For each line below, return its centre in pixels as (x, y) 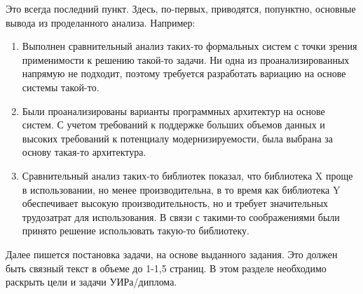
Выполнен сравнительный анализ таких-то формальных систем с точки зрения (190, 46)
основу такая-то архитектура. (84, 152)
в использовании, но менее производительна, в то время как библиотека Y (181, 189)
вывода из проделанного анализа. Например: (101, 22)
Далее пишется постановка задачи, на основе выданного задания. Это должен (172, 254)
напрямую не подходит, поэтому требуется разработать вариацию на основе (184, 73)
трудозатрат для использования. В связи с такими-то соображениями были (181, 216)
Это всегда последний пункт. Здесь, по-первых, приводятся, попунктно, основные (181, 8)
